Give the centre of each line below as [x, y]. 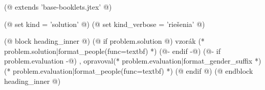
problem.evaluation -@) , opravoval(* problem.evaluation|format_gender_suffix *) [133, 61]
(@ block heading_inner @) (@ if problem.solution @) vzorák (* [104, 41]
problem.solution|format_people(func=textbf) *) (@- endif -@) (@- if [112, 51]
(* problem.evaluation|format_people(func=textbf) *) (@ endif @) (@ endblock [129, 70]
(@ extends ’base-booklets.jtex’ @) [58, 7]
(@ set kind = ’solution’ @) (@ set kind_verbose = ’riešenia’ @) [105, 24]
